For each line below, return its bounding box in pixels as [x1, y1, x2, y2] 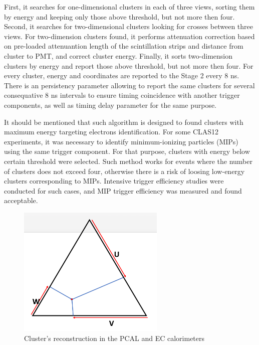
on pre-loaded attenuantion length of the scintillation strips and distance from [4, 41, 243, 51]
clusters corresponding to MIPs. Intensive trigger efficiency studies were [4, 176, 224, 186]
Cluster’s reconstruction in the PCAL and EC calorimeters [24, 332, 205, 343]
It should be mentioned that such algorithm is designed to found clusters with [4, 116, 243, 127]
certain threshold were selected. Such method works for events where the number [4, 155, 252, 166]
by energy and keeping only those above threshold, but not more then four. [4, 11, 235, 22]
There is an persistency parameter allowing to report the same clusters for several [4, 80, 255, 90]
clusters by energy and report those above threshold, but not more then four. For [4, 60, 253, 71]
